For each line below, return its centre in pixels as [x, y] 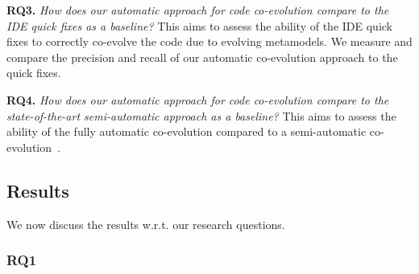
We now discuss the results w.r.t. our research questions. [146, 224]
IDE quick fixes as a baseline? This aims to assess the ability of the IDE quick [199, 25]
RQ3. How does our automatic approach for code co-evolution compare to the [198, 10]
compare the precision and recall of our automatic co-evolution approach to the [202, 57]
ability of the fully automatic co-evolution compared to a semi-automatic [187, 131]
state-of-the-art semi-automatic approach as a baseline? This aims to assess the [201, 115]
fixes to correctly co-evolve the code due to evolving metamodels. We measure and [209, 41]
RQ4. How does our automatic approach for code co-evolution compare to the [198, 99]
